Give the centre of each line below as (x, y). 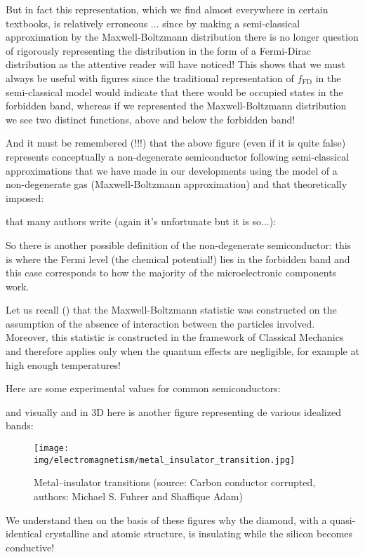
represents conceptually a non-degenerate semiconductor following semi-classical (178, 156)
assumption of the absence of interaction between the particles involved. (160, 323)
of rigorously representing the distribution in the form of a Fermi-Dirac (158, 50)
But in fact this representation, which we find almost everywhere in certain (167, 9)
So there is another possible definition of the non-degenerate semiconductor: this (179, 244)
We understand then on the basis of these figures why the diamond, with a (166, 519)
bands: (20, 425)
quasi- (343, 519)
